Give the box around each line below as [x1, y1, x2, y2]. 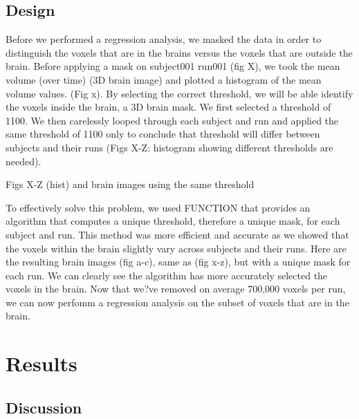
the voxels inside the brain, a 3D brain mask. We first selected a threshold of [6, 100, 331, 114]
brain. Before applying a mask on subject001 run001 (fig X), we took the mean [6, 59, 340, 73]
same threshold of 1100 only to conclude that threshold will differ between [6, 127, 320, 141]
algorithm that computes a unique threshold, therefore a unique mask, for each [6, 214, 340, 228]
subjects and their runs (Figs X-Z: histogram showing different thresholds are [6, 140, 333, 154]
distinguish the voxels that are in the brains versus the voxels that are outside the [6, 45, 353, 59]
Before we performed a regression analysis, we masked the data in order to [6, 32, 322, 46]
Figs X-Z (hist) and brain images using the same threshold [6, 177, 255, 192]
